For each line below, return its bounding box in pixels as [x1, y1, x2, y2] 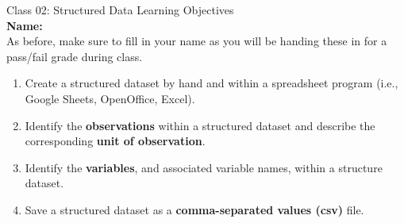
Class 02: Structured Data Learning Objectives [6, 2, 234, 17]
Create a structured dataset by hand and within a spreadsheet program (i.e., [25, 75, 398, 91]
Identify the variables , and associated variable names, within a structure [25, 159, 383, 175]
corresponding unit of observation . [25, 133, 206, 149]
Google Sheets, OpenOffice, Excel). [25, 90, 195, 106]
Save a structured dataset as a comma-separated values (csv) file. [25, 201, 364, 217]
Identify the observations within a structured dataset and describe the [25, 117, 375, 133]
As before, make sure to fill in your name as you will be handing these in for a [6, 33, 387, 49]
